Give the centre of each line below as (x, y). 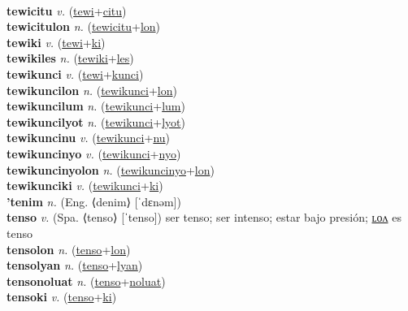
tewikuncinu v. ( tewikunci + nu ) (89, 138)
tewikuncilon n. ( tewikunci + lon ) (92, 90)
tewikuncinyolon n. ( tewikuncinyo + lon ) (111, 169)
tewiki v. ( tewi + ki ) (56, 42)
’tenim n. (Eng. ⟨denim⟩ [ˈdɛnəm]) (94, 201)
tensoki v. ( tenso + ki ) (62, 297)
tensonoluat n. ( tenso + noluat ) (86, 281)
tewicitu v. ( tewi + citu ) (67, 10)
